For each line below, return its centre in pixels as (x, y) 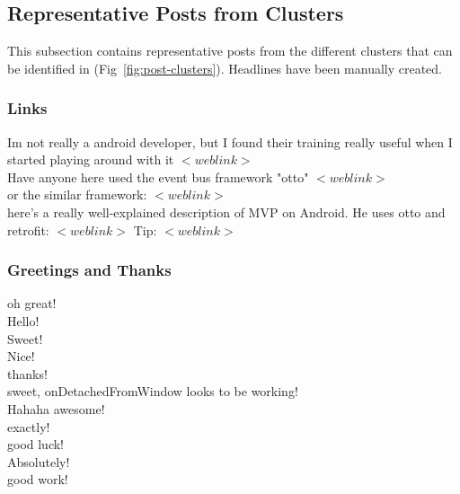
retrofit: (28, 229)
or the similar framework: (77, 194)
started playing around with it (91, 159)
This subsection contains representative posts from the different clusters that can (230, 51)
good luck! (36, 444)
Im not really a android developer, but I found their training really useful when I (230, 141)
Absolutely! (39, 461)
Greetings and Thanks (89, 270)
